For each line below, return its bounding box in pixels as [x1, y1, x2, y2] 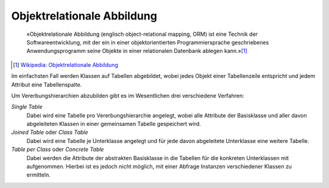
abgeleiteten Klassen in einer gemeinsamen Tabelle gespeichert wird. [26, 120, 201, 128]
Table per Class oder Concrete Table [11, 146, 104, 153]
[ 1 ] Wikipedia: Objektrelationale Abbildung [13, 61, 118, 68]
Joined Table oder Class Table [11, 128, 88, 136]
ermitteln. [26, 171, 51, 179]
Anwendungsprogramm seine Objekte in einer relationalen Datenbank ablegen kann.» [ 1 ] [26, 47, 248, 55]
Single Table [11, 103, 43, 111]
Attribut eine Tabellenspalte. [11, 81, 82, 88]
